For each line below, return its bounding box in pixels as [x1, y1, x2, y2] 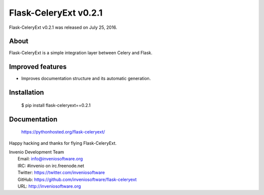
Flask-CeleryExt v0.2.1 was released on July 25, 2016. [9, 24, 117, 30]
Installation [9, 88, 44, 97]
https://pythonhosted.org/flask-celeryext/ [21, 129, 105, 135]
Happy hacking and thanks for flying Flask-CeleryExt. [9, 140, 117, 146]
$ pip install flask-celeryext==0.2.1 [21, 102, 91, 108]
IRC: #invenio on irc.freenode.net [18, 163, 85, 169]
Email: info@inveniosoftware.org [18, 156, 83, 162]
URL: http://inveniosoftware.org [18, 183, 81, 189]
